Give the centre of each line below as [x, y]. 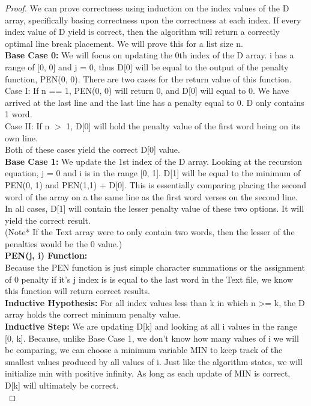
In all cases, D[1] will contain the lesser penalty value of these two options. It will [155, 208]
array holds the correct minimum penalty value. [93, 314]
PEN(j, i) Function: [46, 255]
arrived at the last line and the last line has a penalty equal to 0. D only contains [155, 102]
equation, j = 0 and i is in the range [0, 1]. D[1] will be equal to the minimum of [153, 173]
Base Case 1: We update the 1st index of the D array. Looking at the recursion [154, 161]
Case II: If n [27, 125]
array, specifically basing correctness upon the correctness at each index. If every [153, 20]
